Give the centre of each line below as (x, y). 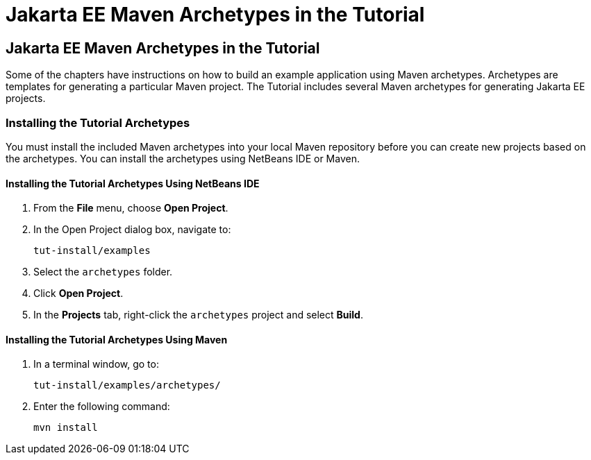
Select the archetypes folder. (103, 272)
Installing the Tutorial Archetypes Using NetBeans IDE (133, 183)
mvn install (66, 428)
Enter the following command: (102, 407)
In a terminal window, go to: (96, 364)
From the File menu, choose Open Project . (131, 208)
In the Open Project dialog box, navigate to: (132, 230)
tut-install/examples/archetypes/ (127, 385)
